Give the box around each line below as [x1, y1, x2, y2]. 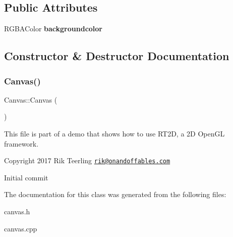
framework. [4, 138, 39, 149]
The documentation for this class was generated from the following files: [4, 189, 226, 200]
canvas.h [4, 206, 30, 217]
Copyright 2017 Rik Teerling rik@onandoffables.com [4, 155, 170, 166]
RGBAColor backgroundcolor [4, 23, 102, 34]
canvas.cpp [4, 223, 37, 233]
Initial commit [4, 172, 48, 182]
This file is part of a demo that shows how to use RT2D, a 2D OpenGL [4, 128, 225, 138]
